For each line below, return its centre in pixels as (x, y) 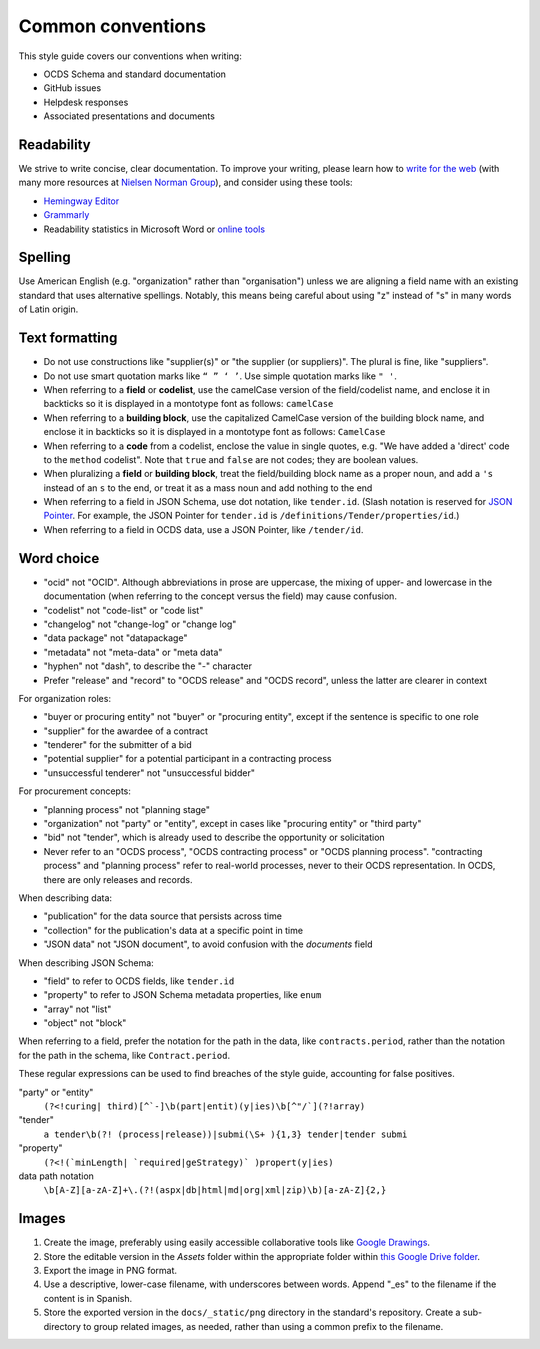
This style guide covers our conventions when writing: (130, 56)
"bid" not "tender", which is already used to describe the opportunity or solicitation (214, 837)
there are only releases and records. (118, 879)
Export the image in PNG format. (110, 1271)
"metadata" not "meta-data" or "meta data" (133, 652)
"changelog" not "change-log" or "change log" (140, 624)
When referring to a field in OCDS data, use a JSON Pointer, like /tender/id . (203, 529)
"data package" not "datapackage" (115, 638)
